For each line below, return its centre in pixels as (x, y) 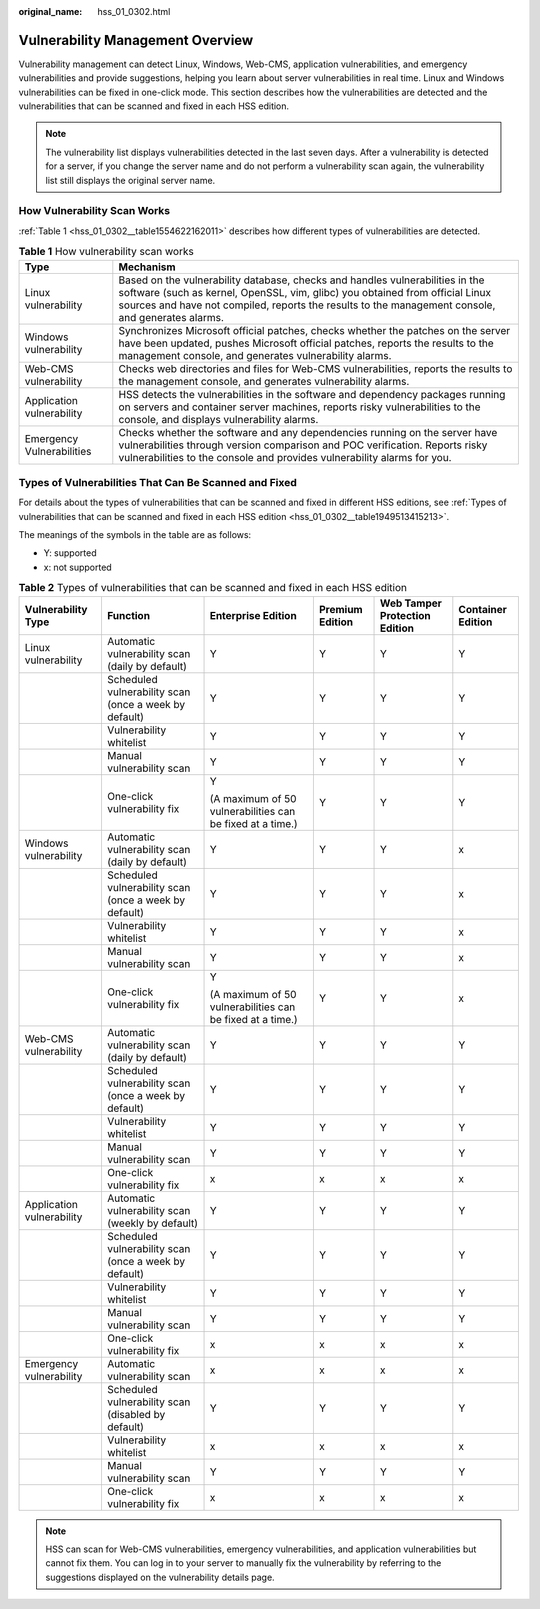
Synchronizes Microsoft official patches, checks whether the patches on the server (314, 330)
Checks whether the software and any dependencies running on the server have (308, 432)
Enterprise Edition (253, 615)
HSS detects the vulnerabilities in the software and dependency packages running (312, 394)
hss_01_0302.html (134, 11)
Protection (406, 615)
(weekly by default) (152, 1223)
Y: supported (70, 553)
